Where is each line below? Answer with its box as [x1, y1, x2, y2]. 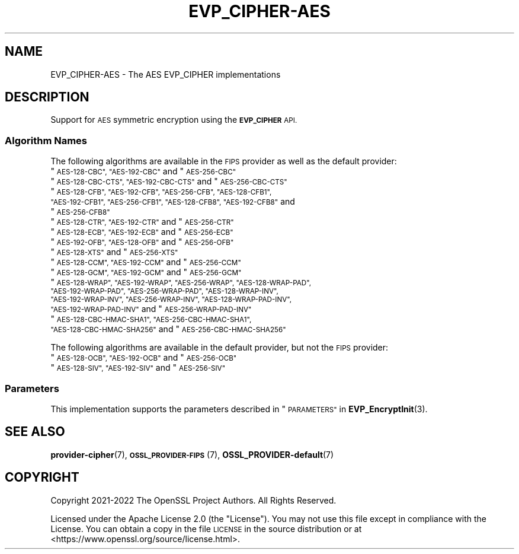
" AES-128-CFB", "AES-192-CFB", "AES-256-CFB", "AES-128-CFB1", [50, 186, 272, 197]
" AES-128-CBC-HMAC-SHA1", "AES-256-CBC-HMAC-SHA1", [50, 314, 252, 324]
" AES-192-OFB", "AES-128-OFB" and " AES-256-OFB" [50, 237, 234, 247]
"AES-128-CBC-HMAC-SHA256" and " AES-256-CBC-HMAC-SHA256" [50, 324, 286, 335]
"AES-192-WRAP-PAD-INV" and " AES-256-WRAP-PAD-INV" [50, 304, 252, 314]
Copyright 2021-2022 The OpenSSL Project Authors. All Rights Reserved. [50, 495, 337, 505]
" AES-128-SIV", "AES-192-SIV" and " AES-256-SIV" [50, 362, 226, 373]
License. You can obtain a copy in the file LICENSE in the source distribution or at [50, 523, 362, 534]
